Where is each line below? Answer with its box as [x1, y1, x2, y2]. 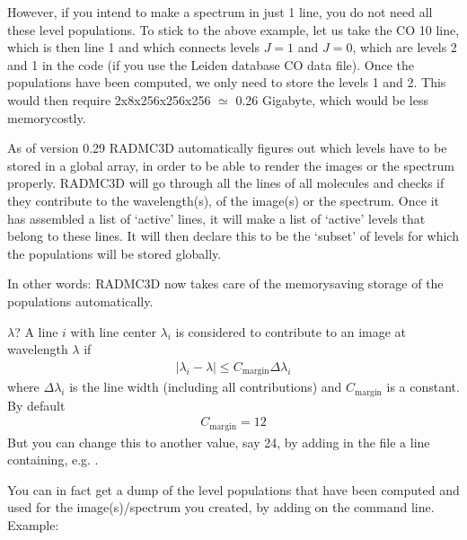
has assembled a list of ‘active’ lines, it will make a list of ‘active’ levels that [7, 208, 426, 227]
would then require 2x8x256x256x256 [7, 90, 211, 109]
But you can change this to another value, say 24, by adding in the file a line [7, 432, 430, 451]
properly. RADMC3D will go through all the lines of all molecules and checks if [7, 173, 445, 192]
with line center [70, 322, 156, 341]
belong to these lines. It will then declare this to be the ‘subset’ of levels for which [7, 226, 459, 245]
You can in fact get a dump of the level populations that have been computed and [7, 480, 460, 499]
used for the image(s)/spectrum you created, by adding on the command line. [7, 498, 435, 517]
